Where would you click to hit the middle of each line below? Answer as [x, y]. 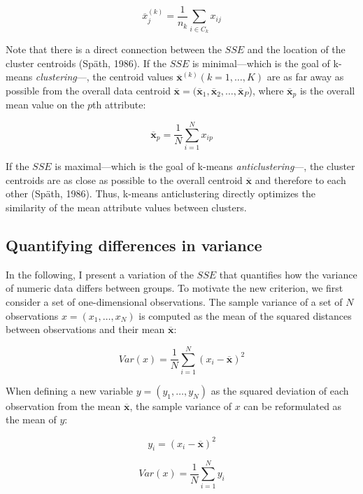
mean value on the [45, 105]
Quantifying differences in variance [134, 245]
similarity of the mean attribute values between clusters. [126, 207]
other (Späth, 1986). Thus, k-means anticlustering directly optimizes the [161, 193]
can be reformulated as [293, 405]
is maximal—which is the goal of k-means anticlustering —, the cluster [205, 166]
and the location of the [296, 49]
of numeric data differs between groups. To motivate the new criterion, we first [175, 288]
